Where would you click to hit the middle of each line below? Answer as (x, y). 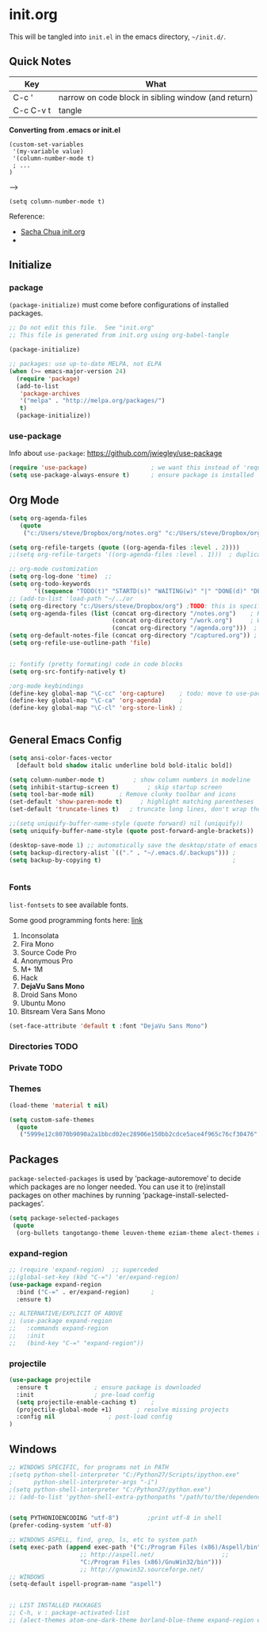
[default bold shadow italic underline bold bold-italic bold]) (124, 765)
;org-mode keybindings (46, 686)
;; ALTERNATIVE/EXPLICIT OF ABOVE (66, 1314)
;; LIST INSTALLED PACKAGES (55, 1606)
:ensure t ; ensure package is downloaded (109, 1387)
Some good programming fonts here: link (76, 920)
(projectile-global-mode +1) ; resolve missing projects (122, 1410)
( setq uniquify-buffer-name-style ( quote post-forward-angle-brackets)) (132, 831)
